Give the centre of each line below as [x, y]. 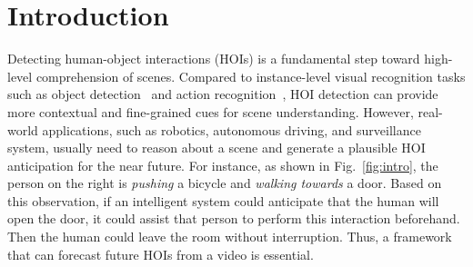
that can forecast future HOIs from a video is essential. [161, 254]
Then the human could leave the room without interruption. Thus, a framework [230, 237]
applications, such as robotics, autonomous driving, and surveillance [231, 129]
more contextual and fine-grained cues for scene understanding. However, [211, 111]
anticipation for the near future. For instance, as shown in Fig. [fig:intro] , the [223, 165]
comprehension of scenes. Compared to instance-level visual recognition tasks [251, 76]
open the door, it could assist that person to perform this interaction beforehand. [234, 218]
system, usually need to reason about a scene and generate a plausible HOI [216, 148]
